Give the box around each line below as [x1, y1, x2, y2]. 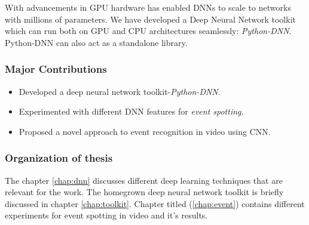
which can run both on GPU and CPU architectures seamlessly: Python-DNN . [5, 24, 292, 37]
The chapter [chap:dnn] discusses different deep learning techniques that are [5, 174, 283, 186]
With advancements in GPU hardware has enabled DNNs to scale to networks [5, 1, 291, 13]
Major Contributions [5, 61, 107, 76]
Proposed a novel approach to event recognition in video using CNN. [19, 125, 271, 137]
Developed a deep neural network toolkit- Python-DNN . [19, 85, 221, 97]
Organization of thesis [5, 150, 113, 165]
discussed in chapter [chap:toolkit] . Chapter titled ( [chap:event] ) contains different [5, 197, 305, 209]
